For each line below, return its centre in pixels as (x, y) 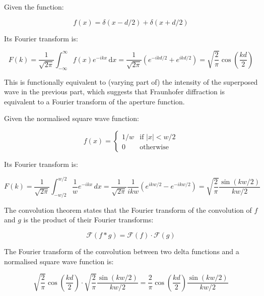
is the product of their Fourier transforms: (88, 220)
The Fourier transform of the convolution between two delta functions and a (122, 251)
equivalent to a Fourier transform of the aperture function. (94, 101)
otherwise (154, 147)
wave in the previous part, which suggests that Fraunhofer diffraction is (114, 92)
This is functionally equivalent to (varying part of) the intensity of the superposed (131, 81)
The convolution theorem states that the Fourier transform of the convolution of (128, 210)
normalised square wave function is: (59, 261)
